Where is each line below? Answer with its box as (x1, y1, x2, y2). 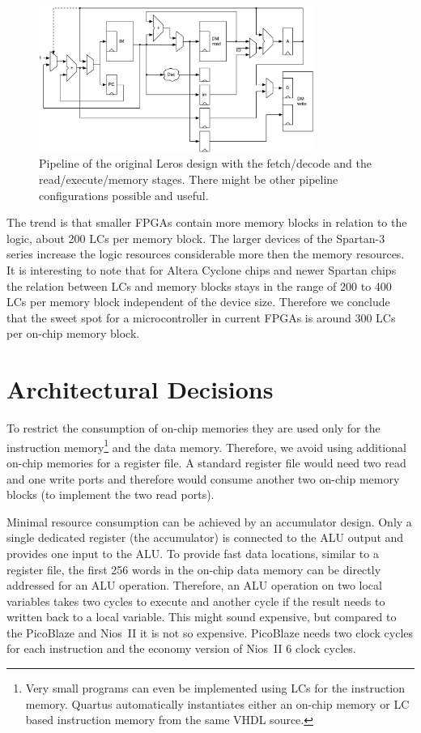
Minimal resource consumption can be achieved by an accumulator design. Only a (6, 513, 412, 530)
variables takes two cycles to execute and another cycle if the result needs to (6, 592, 385, 609)
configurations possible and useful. (39, 186, 209, 203)
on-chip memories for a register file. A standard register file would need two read (6, 454, 406, 471)
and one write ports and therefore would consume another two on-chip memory (6, 470, 400, 487)
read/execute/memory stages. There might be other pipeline (39, 171, 338, 188)
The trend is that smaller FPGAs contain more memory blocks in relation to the (6, 214, 407, 231)
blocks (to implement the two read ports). (6, 486, 215, 503)
